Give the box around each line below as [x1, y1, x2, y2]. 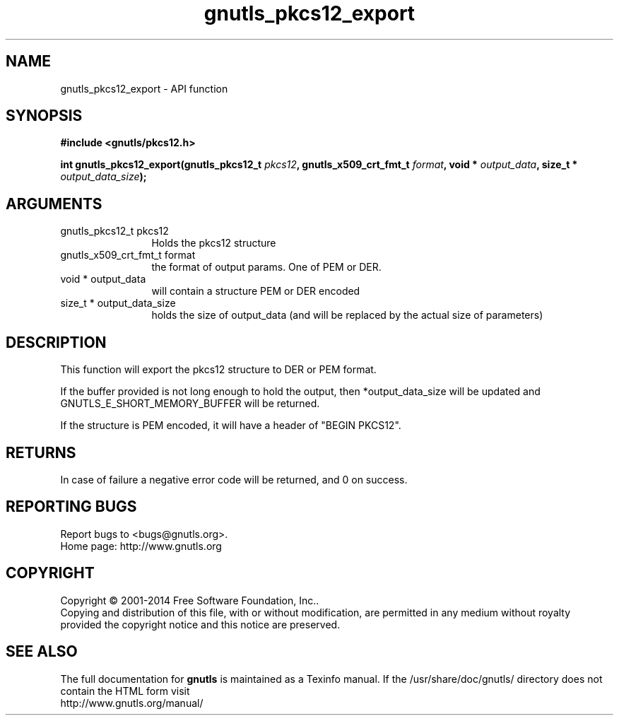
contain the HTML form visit [60, 684, 190, 697]
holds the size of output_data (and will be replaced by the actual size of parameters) [151, 309, 543, 322]
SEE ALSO [6, 643, 78, 661]
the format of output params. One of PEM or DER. [151, 261, 382, 274]
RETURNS [6, 443, 76, 462]
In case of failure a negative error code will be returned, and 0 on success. [60, 473, 408, 486]
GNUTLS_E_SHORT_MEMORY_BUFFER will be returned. [60, 397, 320, 410]
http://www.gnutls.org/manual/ [60, 696, 204, 709]
